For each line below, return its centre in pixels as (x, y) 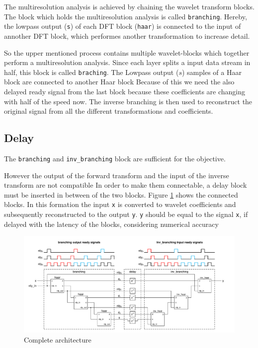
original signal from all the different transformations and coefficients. (109, 111)
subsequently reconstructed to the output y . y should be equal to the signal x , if (126, 214)
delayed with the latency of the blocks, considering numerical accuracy (111, 224)
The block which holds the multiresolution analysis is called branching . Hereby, (126, 16)
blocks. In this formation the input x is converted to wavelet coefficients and (120, 204)
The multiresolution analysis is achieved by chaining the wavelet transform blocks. (129, 6)
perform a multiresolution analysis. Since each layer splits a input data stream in (127, 62)
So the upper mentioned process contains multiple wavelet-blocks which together (127, 52)
